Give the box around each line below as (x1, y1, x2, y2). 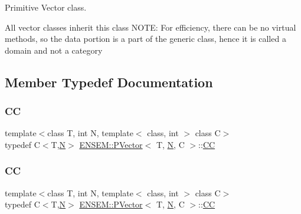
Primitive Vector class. (5, 1, 87, 13)
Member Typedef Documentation (5, 73, 213, 91)
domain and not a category (5, 44, 103, 56)
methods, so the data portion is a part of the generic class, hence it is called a (5, 32, 286, 45)
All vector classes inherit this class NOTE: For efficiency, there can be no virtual (5, 21, 296, 33)
